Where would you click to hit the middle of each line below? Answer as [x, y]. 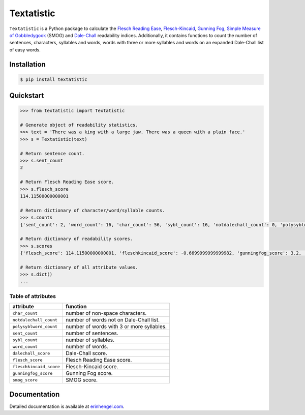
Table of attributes [33, 297]
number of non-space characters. [106, 313]
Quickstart [27, 96]
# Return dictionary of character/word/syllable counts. [93, 210]
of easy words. [25, 50]
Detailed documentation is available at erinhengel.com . [67, 406]
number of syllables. [90, 340]
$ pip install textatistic [54, 79]
